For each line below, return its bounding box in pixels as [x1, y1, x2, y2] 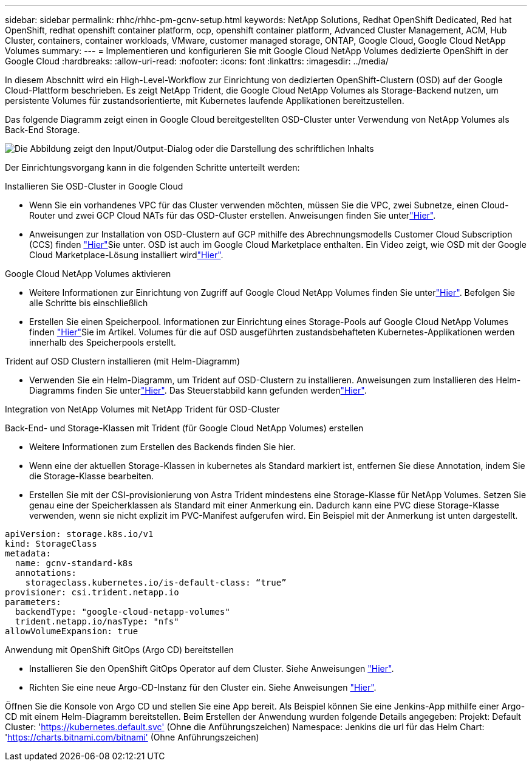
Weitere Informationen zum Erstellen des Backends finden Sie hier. [29, 442, 296, 452]
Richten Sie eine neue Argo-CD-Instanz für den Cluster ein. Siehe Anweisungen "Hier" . [29, 682, 377, 692]
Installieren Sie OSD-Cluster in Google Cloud [5, 181, 183, 191]
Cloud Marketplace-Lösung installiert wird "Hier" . [29, 250, 223, 260]
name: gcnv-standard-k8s [15, 558, 133, 568]
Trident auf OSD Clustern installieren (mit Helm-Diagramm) [5, 356, 240, 366]
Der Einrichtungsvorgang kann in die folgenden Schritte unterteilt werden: [5, 162, 300, 173]
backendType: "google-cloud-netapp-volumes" [15, 607, 230, 617]
